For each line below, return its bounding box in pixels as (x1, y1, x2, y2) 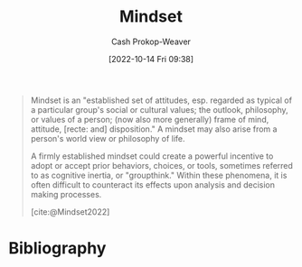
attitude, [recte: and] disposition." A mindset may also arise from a (30, 124, 278, 134)
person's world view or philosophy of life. (30, 133, 186, 143)
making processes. (30, 189, 102, 199)
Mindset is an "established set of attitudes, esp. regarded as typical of (30, 95, 293, 106)
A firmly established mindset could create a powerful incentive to (30, 151, 274, 161)
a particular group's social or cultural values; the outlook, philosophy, (30, 104, 288, 115)
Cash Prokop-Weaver (110, 36, 192, 47)
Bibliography (8, 238, 107, 259)
